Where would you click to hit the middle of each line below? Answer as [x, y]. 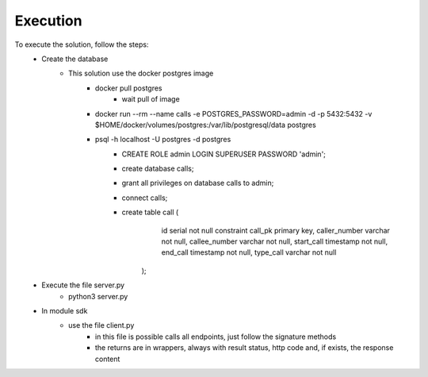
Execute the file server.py [83, 285]
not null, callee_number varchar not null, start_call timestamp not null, [275, 241]
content [108, 359]
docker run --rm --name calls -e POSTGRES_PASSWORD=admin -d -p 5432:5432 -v [234, 113]
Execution [48, 21]
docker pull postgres [129, 88]
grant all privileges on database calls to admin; [198, 183]
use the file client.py [101, 325]
